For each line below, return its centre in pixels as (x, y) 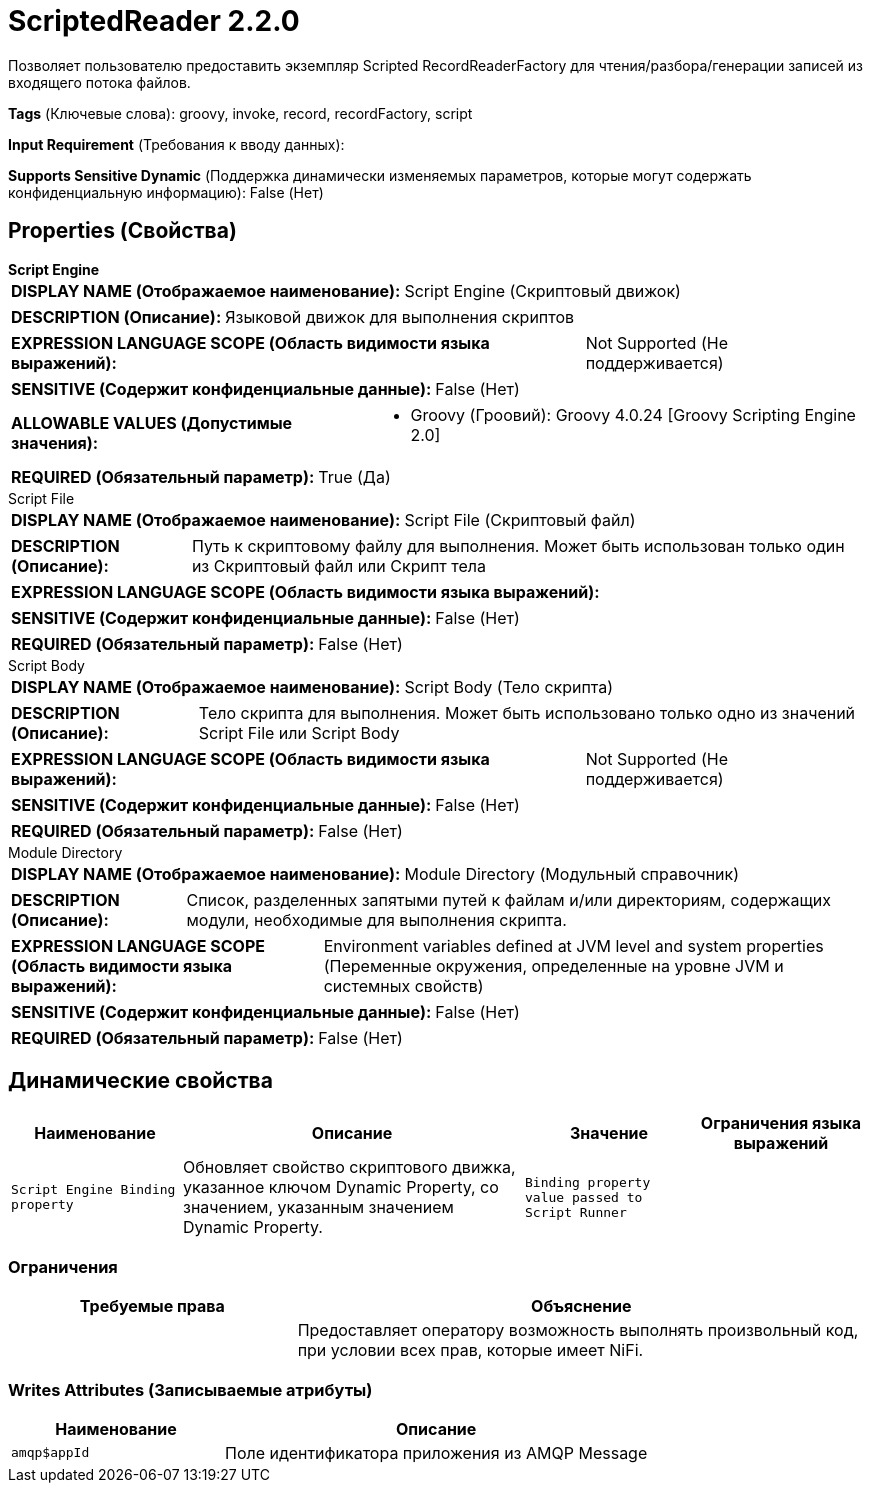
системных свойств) (403, 985)
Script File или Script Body (299, 732)
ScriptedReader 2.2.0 (154, 21)
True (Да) (354, 476)
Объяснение (581, 1306)
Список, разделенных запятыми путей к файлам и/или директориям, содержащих (509, 899)
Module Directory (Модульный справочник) (572, 873)
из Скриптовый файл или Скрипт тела (338, 565)
